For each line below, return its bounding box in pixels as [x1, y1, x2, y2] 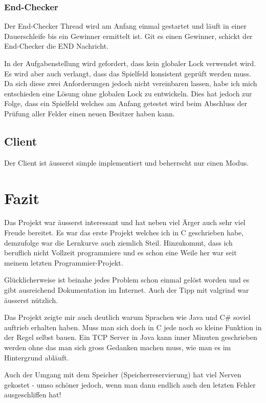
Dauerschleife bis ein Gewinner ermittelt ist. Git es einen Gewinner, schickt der [4, 30, 253, 41]
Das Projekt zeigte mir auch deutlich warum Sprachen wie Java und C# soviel [4, 312, 251, 323]
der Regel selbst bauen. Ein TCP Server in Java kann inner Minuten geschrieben [4, 332, 257, 342]
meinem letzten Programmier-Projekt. [4, 257, 123, 268]
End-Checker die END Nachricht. [4, 41, 109, 51]
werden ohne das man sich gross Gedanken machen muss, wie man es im [4, 342, 231, 353]
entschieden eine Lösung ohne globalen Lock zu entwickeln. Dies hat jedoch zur [4, 88, 252, 98]
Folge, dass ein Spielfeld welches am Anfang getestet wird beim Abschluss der [4, 98, 248, 109]
